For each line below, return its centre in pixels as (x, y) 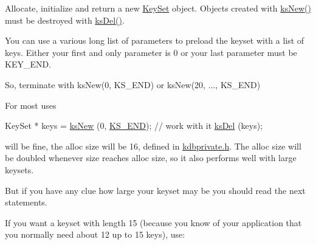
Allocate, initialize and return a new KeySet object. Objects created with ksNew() (158, 8)
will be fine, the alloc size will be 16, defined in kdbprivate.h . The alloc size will (153, 146)
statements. (26, 202)
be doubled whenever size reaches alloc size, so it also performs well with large (151, 158)
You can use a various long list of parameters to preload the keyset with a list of (155, 40)
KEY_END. (28, 64)
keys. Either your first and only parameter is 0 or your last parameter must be (151, 52)
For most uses (31, 105)
